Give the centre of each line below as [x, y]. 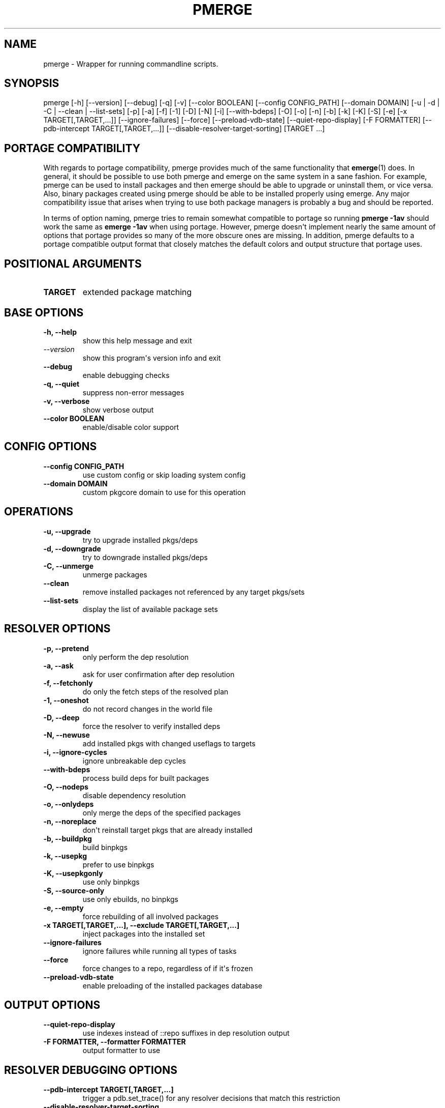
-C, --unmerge [69, 566]
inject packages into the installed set [144, 934]
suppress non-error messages [133, 392]
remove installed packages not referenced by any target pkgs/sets [194, 592]
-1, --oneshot [66, 700]
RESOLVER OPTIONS [57, 629]
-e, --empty [63, 908]
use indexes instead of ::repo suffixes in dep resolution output [186, 1033]
